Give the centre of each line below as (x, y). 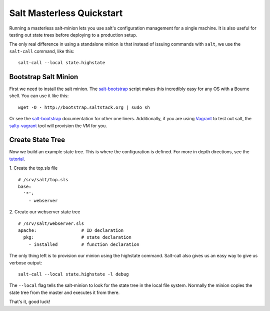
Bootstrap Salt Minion (44, 77)
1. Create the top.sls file (33, 168)
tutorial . (17, 159)
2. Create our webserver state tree (45, 212)
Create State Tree (37, 140)
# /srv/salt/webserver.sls (51, 223)
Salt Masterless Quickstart (66, 13)
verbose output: (26, 262)
